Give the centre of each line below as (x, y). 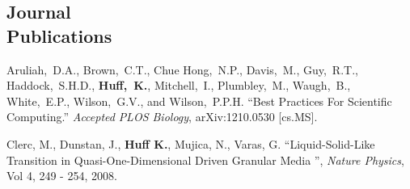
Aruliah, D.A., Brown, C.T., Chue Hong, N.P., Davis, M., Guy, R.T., (182, 69)
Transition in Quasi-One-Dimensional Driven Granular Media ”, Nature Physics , (205, 160)
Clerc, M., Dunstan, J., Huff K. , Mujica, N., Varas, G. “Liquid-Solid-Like (191, 143)
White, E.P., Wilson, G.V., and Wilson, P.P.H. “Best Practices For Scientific (199, 101)
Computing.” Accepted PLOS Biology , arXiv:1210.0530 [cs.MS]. (162, 117)
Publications (59, 35)
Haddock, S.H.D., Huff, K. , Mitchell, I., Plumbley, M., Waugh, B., (179, 85)
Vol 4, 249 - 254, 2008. (62, 176)
